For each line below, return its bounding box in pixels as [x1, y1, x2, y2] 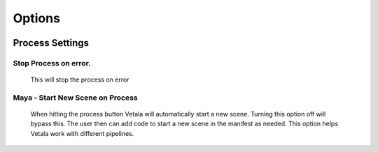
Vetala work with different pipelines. [30, 129, 134, 137]
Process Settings [13, 37, 90, 49]
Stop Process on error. [13, 58, 91, 68]
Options [13, 10, 61, 26]
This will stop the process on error [30, 75, 129, 84]
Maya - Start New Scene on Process [13, 93, 138, 102]
